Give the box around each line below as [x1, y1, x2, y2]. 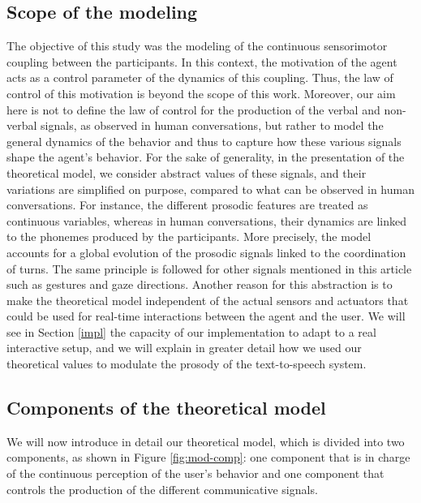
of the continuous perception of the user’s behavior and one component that [6, 465, 384, 482]
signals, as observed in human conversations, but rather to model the [41, 117, 384, 134]
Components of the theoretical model [6, 395, 326, 420]
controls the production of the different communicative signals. [6, 480, 318, 497]
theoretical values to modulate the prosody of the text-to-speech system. [6, 355, 367, 372]
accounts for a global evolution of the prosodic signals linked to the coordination [6, 243, 406, 260]
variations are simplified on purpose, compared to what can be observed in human [6, 180, 415, 197]
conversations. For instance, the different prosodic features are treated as [6, 196, 368, 213]
